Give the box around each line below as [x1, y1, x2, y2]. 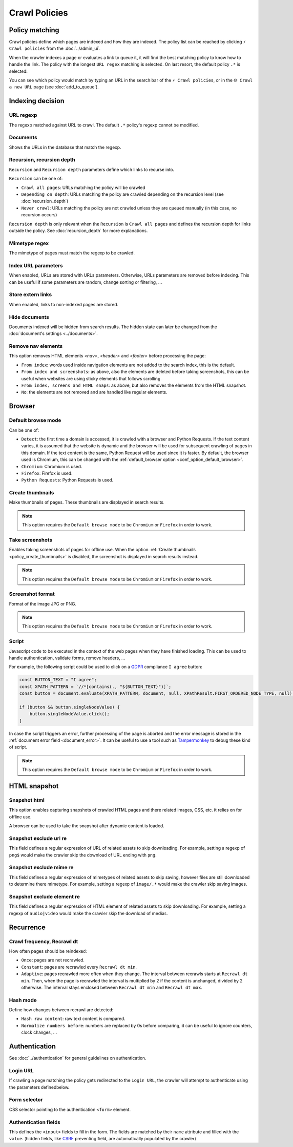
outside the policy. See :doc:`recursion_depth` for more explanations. [9, 228, 148, 233]
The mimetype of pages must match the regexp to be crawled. [9, 250, 135, 256]
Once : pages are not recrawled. [21, 957, 85, 963]
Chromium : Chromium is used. [21, 463, 83, 469]
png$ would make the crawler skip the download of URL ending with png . [9, 852, 157, 858]
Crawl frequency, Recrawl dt [9, 938, 78, 945]
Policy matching [9, 26, 60, 34]
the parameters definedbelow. [9, 1084, 70, 1090]
